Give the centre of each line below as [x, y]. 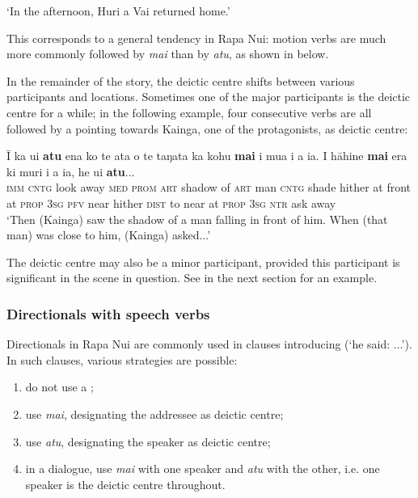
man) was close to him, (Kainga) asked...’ [109, 235]
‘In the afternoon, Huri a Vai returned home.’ [118, 11]
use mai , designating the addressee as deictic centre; [154, 414]
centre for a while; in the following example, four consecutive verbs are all [189, 112]
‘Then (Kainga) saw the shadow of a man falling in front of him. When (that [197, 219]
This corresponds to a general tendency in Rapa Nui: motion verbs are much [196, 38]
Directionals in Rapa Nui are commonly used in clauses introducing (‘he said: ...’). [209, 344]
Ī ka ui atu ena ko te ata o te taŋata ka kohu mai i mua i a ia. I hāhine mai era [207, 156]
